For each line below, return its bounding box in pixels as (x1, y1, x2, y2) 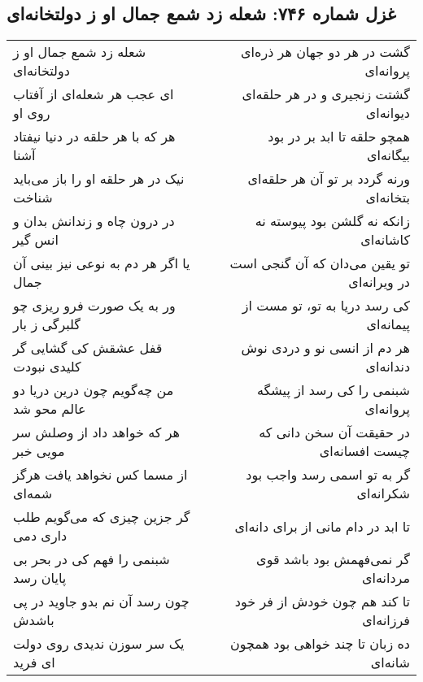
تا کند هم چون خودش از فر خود (234, 592, 410, 611)
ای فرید (13, 653, 55, 672)
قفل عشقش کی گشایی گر (13, 338, 163, 358)
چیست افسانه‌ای (319, 441, 410, 461)
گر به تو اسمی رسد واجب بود (246, 465, 410, 484)
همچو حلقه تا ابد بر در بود (268, 127, 410, 146)
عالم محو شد (13, 399, 86, 419)
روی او (13, 103, 50, 123)
